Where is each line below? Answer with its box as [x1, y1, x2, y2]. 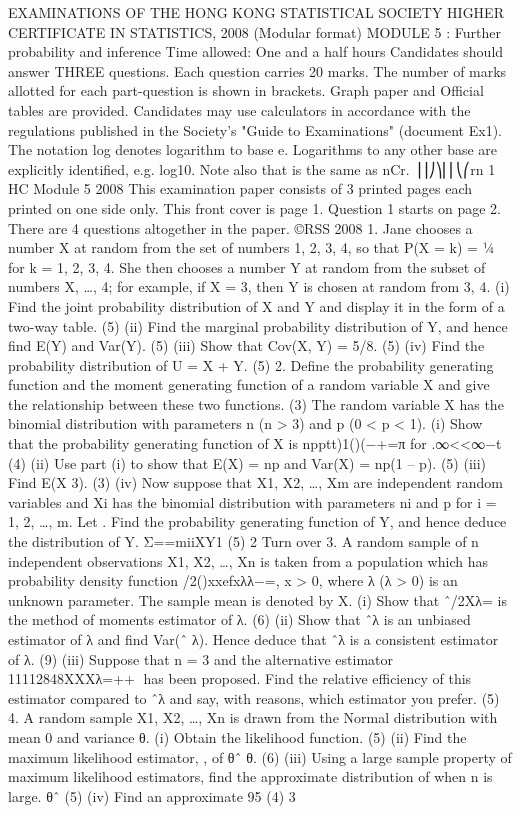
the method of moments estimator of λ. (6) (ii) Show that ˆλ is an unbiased [8, 609, 471, 630]
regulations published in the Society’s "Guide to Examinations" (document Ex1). [8, 119, 502, 140]
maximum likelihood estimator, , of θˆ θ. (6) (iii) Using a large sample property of [8, 746, 512, 767]
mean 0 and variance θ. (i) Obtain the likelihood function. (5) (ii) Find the [8, 726, 467, 747]
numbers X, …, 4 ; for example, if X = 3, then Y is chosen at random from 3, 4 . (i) [8, 276, 510, 297]
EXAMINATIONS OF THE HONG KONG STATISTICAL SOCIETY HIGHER [8, 2, 504, 22]
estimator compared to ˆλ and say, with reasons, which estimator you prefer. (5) [8, 687, 500, 708]
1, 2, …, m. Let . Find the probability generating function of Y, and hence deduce [8, 511, 507, 532]
